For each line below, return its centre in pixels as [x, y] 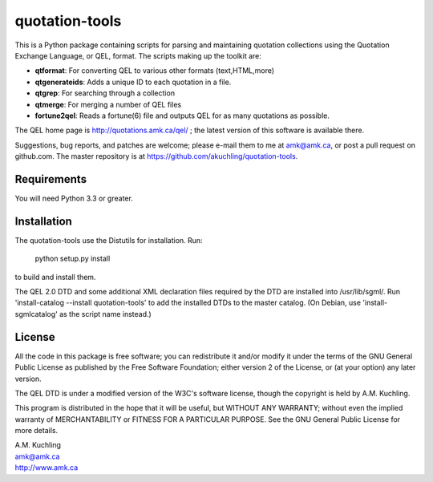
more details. [36, 431]
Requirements [51, 179]
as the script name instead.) [105, 314]
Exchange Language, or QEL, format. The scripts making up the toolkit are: [138, 55]
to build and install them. [55, 277]
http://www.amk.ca [47, 468]
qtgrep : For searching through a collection [105, 93]
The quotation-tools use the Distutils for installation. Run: [109, 240]
